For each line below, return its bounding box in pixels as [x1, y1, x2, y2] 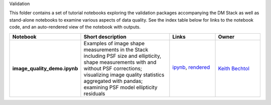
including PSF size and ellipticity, [83, 52, 162, 59]
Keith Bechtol [218, 65, 249, 72]
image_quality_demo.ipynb [12, 65, 78, 72]
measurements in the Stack [83, 46, 149, 53]
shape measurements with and [83, 58, 157, 65]
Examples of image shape [83, 40, 145, 47]
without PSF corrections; [83, 65, 143, 72]
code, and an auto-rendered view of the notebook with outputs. [9, 24, 141, 30]
